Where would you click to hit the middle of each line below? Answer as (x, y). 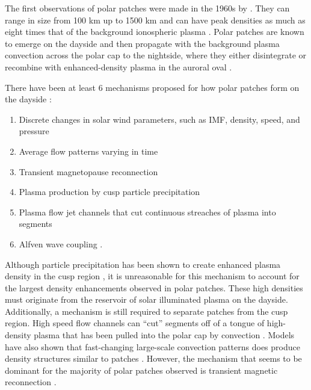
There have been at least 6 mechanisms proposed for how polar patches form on (152, 87)
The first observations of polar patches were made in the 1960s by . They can (147, 8)
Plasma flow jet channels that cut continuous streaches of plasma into (147, 212)
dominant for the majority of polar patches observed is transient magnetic (141, 370)
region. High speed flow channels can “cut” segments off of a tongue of (135, 323)
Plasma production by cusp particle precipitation (109, 192)
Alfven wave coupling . (61, 243)
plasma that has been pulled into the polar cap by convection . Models (164, 335)
